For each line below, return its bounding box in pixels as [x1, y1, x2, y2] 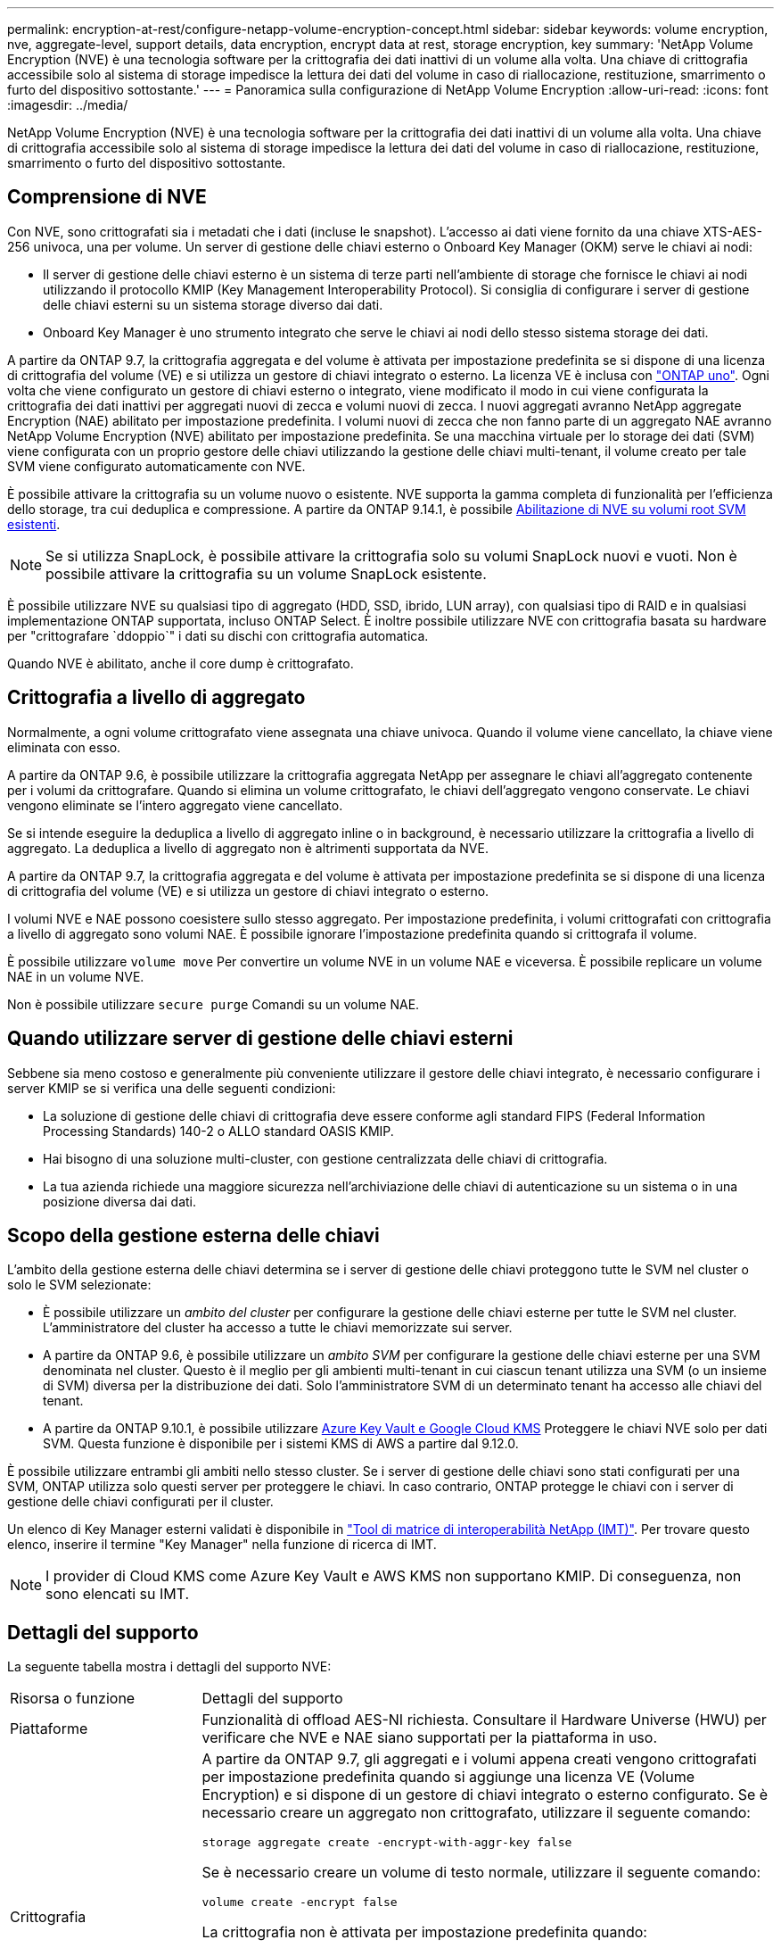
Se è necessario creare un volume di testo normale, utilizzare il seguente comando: [201, 1863, 761, 1882]
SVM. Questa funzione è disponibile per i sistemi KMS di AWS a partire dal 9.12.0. [43, 1436, 519, 1452]
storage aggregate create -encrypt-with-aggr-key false [201, 1836, 572, 1850]
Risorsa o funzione [10, 1689, 136, 1708]
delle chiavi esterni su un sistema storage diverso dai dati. [43, 296, 383, 312]
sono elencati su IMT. [45, 1585, 190, 1604]
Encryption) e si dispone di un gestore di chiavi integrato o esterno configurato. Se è [201, 1786, 769, 1804]
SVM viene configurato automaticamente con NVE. [7, 458, 306, 474]
